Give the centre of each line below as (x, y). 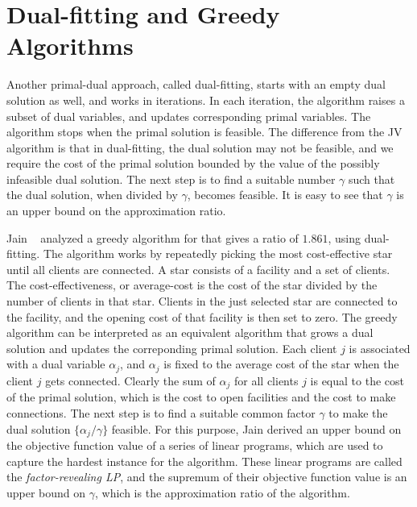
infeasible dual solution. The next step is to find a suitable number (171, 179)
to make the (358, 412)
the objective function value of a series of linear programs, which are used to (195, 445)
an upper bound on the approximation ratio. (116, 211)
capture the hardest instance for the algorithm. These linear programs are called (204, 461)
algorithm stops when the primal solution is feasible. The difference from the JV (204, 132)
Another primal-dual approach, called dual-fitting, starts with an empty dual (196, 84)
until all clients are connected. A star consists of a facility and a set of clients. (198, 269)
